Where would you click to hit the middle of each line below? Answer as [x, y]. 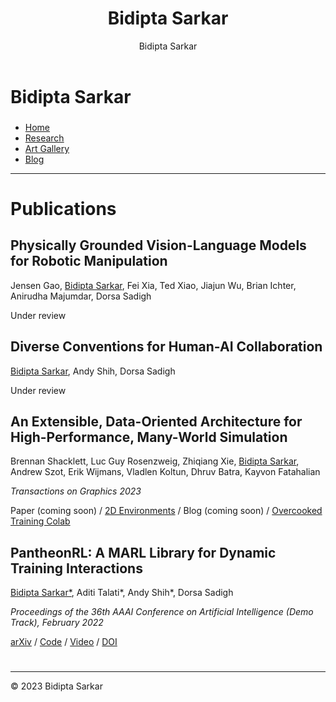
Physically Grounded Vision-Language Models [158, 245]
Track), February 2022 [57, 623]
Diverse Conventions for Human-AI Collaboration [166, 347]
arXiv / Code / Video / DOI [64, 642]
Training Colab [40, 521]
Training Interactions [76, 568]
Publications [63, 209]
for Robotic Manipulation [89, 261]
